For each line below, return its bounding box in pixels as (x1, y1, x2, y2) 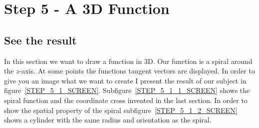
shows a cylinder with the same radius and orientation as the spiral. (4, 114, 212, 125)
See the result (4, 32, 77, 47)
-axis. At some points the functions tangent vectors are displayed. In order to (19, 65, 255, 76)
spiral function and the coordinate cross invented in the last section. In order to (4, 94, 248, 105)
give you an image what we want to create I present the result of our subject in (4, 75, 247, 85)
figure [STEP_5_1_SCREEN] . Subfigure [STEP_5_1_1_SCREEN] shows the (4, 85, 250, 95)
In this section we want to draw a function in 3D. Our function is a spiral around (4, 55, 253, 66)
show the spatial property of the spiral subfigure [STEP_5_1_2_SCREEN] (4, 104, 238, 115)
